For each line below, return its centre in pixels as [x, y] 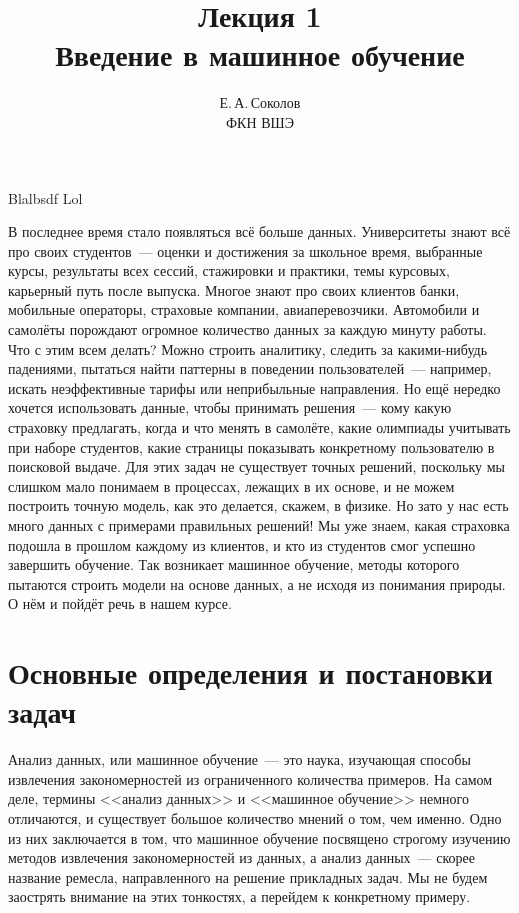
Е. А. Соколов [260, 102]
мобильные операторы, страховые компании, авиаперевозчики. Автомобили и [244, 309]
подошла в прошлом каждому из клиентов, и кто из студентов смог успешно [242, 544]
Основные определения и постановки [250, 672]
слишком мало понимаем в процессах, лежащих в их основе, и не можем [231, 485]
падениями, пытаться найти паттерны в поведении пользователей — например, [250, 368]
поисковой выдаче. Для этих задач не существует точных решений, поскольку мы [256, 466]
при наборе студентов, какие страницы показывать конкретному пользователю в [251, 446]
